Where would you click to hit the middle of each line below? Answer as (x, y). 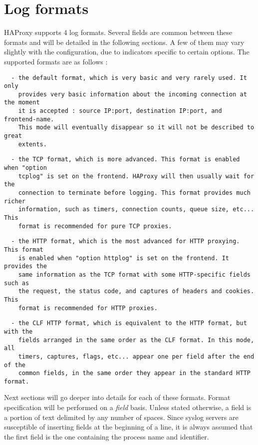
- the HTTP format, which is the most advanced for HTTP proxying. (126, 241)
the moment (22, 103)
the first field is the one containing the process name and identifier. (107, 436)
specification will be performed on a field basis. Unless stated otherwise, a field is (128, 407)
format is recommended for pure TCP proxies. (95, 226)
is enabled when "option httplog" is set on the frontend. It (124, 258)
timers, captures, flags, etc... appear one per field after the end (136, 356)
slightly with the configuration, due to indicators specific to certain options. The (127, 52)
